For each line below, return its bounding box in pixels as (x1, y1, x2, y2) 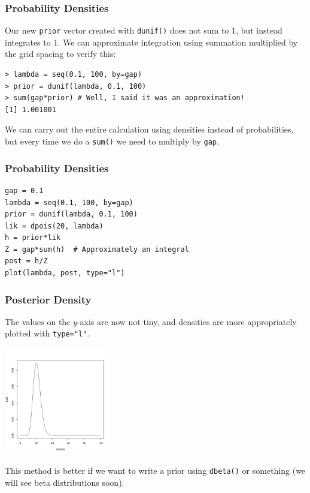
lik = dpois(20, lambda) (5, 221, 104, 230)
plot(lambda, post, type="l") (5, 269, 125, 278)
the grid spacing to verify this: (5, 47, 116, 60)
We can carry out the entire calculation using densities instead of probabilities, (5, 123, 294, 136)
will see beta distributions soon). (5, 476, 124, 488)
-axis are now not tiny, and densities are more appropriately (77, 315, 297, 327)
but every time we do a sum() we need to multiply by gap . (5, 135, 219, 148)
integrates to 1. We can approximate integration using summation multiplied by (5, 35, 298, 48)
